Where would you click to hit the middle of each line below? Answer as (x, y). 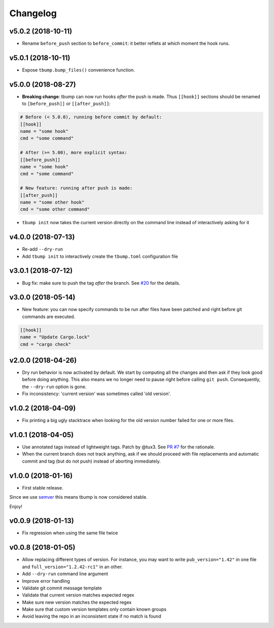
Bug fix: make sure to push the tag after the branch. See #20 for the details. (101, 283)
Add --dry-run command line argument (65, 574)
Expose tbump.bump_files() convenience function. (78, 70)
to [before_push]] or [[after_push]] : (66, 103)
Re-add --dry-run (43, 249)
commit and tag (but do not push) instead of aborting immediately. (91, 461)
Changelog (33, 13)
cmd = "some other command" (55, 210)
